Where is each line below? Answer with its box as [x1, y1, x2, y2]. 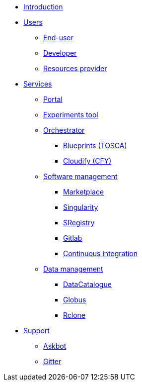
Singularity [63, 203, 98, 211]
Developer [43, 49, 77, 57]
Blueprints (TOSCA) [63, 141, 127, 150]
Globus [63, 295, 86, 304]
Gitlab [63, 234, 82, 242]
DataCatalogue [63, 280, 112, 289]
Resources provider [43, 64, 107, 73]
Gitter [43, 357, 62, 366]
